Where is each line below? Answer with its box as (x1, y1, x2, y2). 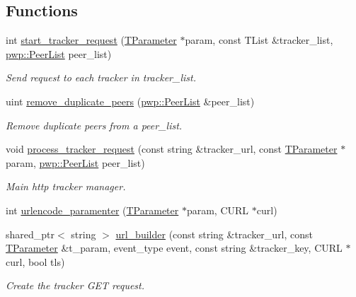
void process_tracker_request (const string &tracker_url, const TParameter (6, 141, 338, 156)
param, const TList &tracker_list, (185, 33, 333, 47)
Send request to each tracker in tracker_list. (6, 70, 196, 85)
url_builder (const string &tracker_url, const (115, 226, 314, 241)
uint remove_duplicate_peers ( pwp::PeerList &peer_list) (6, 93, 255, 108)
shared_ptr (6, 226, 55, 241)
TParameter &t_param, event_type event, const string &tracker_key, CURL (6, 240, 343, 255)
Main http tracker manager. (6, 179, 126, 194)
